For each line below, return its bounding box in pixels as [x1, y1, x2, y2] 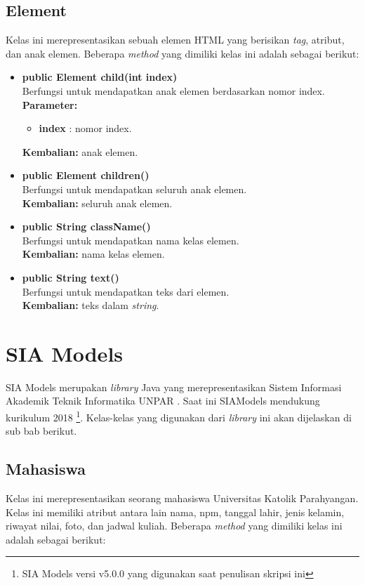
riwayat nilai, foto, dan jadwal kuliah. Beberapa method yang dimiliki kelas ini [6, 518, 343, 533]
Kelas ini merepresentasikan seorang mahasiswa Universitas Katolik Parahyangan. [6, 491, 359, 506]
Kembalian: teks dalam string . [22, 298, 159, 313]
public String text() [22, 270, 119, 284]
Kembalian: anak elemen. [22, 144, 138, 159]
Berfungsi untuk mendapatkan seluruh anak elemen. [22, 181, 247, 196]
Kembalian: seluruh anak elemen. [22, 195, 173, 210]
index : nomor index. [39, 121, 132, 136]
